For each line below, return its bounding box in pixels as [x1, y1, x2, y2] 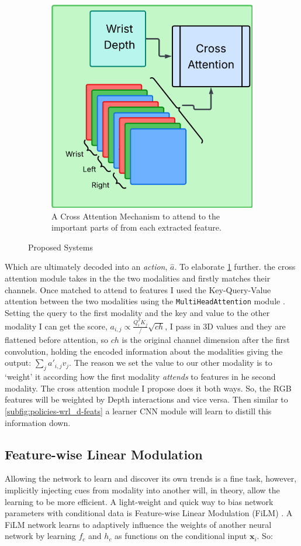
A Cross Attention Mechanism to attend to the [51, 210, 220, 222]
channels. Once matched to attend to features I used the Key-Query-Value [5, 283, 271, 296]
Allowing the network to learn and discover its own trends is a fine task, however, [5, 472, 297, 485]
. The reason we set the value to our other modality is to [69, 356, 272, 369]
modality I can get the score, [5, 320, 108, 332]
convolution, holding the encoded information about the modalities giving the [5, 345, 283, 357]
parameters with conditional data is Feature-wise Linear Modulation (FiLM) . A [5, 507, 293, 519]
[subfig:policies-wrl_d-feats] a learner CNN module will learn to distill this [5, 405, 272, 417]
